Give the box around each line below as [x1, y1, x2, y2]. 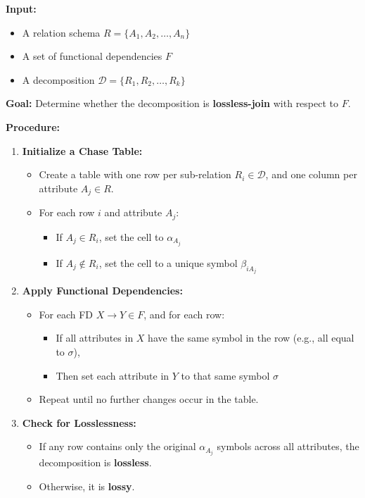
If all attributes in [56, 330, 134, 345]
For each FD [39, 306, 94, 321]
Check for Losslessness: [22, 415, 136, 430]
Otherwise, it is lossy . [39, 479, 135, 494]
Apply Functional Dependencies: [22, 283, 183, 298]
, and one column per [265, 167, 357, 182]
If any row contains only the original [39, 439, 196, 454]
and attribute [104, 205, 162, 220]
